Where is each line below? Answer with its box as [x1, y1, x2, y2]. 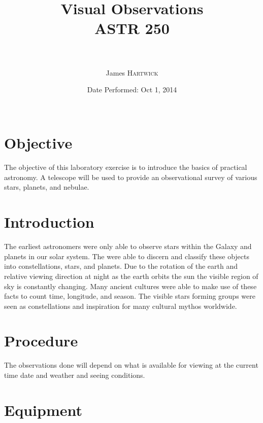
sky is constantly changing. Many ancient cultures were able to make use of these [4, 280, 257, 291]
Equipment [4, 399, 82, 420]
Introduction [4, 211, 94, 232]
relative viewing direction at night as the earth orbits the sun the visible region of [4, 270, 258, 281]
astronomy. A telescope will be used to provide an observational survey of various [4, 171, 257, 182]
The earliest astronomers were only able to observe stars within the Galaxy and [4, 241, 252, 252]
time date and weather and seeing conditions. [4, 370, 145, 380]
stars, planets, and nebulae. [4, 182, 89, 192]
